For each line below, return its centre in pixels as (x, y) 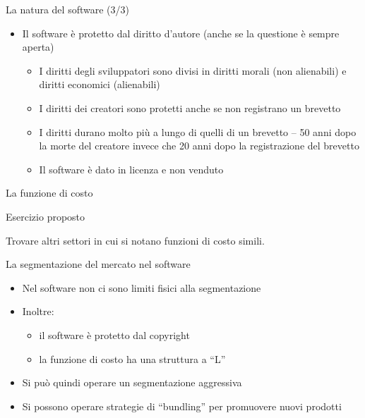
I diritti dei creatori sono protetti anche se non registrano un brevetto (190, 107)
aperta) (38, 47)
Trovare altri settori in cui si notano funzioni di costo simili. (135, 240)
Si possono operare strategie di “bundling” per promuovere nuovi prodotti (182, 406)
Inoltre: (38, 311)
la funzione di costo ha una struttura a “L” (132, 358)
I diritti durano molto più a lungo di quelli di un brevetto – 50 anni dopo (198, 131)
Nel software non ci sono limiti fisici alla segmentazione (142, 287)
